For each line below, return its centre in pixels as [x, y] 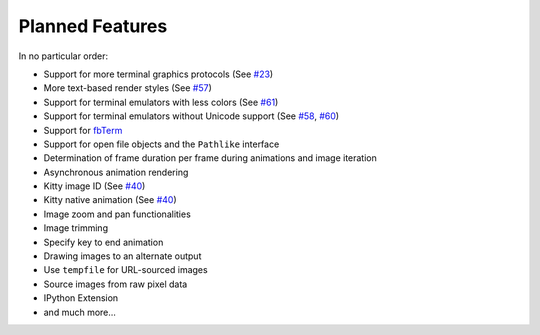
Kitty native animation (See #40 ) [110, 200]
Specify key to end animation [103, 242]
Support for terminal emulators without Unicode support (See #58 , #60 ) [191, 116]
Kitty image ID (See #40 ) [94, 186]
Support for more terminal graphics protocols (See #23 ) [158, 74]
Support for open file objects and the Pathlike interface [161, 144]
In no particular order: [63, 56]
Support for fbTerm [83, 130]
